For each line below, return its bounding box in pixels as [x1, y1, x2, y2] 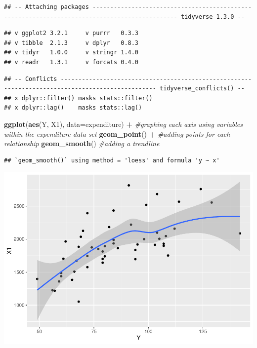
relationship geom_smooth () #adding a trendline [4, 138, 160, 149]
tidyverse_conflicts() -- [159, 85, 245, 92]
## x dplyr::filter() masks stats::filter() [4, 94, 153, 102]
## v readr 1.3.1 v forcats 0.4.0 [4, 58, 139, 66]
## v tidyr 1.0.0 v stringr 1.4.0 [4, 49, 139, 56]
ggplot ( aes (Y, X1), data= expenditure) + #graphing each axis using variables [4, 118, 243, 129]
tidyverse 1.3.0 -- [180, 13, 245, 20]
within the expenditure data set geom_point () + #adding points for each [4, 128, 230, 139]
